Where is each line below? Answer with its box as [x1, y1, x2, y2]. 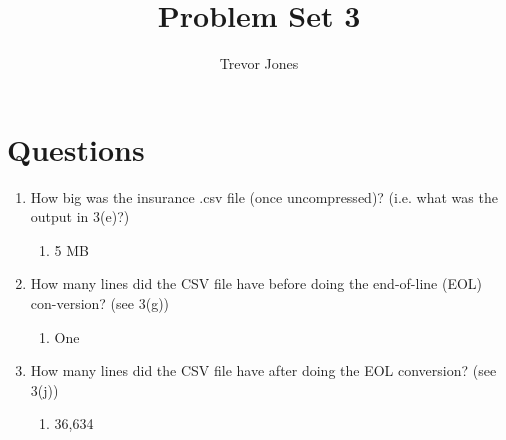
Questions [7, 128, 145, 169]
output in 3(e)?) [30, 206, 130, 227]
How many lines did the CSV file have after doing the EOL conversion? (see [30, 360, 497, 381]
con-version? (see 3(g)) [30, 293, 170, 314]
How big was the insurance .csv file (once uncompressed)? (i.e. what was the [30, 186, 498, 207]
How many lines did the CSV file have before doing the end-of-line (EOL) [30, 273, 483, 294]
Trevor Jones [219, 53, 299, 74]
